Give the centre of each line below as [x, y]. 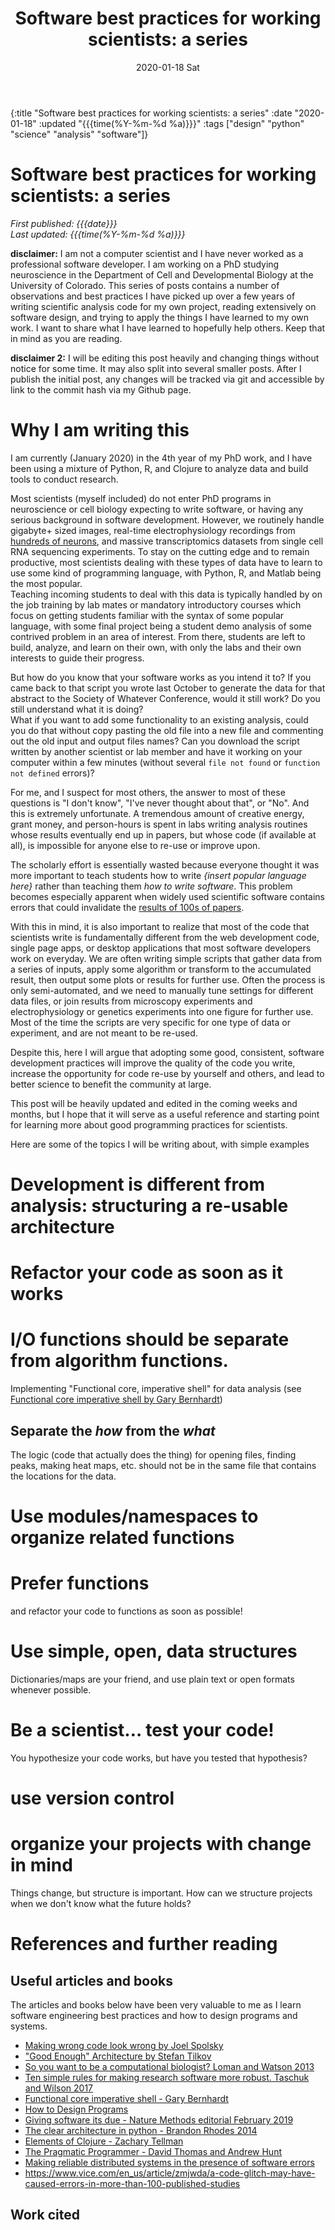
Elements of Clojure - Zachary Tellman [104, 2141]
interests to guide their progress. [77, 658]
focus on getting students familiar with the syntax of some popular [147, 615]
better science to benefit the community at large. [111, 1084]
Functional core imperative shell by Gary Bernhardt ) [116, 1399]
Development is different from [137, 1184]
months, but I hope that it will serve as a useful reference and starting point [165, 1114]
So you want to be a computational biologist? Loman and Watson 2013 [169, 2067]
